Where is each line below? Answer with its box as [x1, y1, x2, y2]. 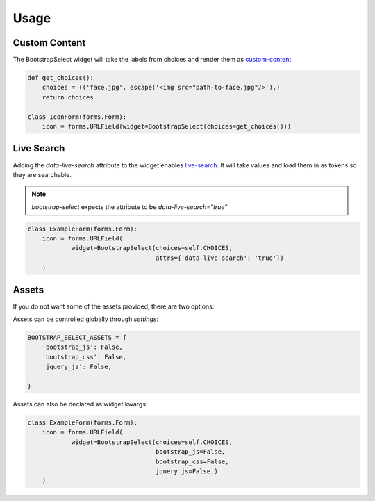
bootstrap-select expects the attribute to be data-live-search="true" [31, 202, 228, 211]
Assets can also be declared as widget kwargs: [12, 400, 148, 409]
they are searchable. [12, 170, 72, 179]
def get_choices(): [27, 74, 94, 82]
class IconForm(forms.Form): [27, 113, 127, 121]
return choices [42, 93, 94, 101]
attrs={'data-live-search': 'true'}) [155, 254, 284, 262]
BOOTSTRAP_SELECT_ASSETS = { [27, 334, 127, 342]
